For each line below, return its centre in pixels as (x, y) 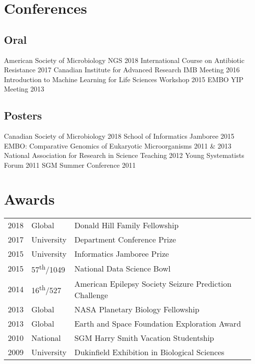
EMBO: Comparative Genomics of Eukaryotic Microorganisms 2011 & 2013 (118, 145)
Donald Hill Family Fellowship (127, 225)
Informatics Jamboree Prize (122, 253)
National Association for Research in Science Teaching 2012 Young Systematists (124, 155)
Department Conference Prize (125, 239)
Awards (29, 198)
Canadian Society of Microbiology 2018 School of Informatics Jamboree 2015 (119, 136)
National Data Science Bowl (122, 269)
